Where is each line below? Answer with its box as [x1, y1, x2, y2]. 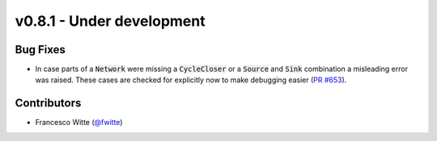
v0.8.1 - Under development [15, 12, 206, 30]
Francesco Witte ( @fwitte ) [35, 118, 123, 127]
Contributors [15, 97, 82, 110]
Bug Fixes [15, 43, 66, 56]
